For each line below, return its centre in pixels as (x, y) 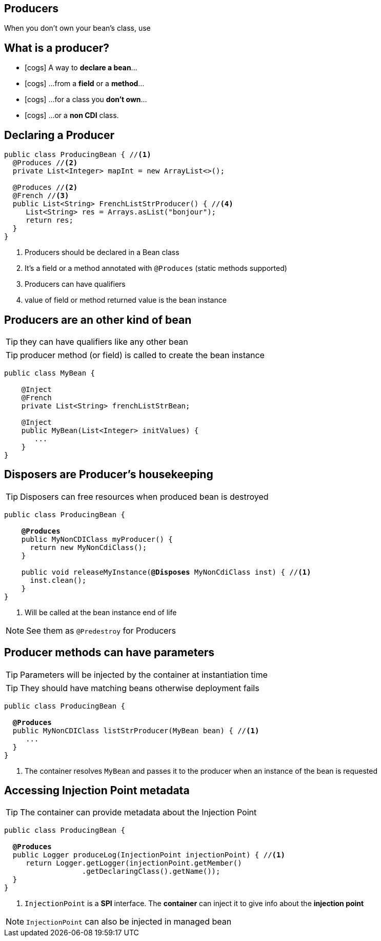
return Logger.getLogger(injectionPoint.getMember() (134, 863)
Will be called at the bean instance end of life (101, 612)
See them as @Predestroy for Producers (101, 630)
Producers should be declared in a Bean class (102, 252)
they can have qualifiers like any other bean (104, 341)
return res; (49, 220)
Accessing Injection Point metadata (97, 791)
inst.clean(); (58, 580)
